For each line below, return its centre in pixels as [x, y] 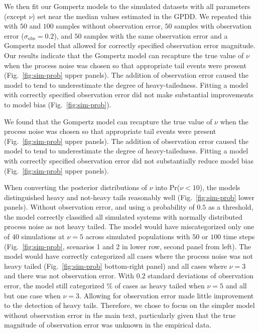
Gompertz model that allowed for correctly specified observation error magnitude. [130, 45]
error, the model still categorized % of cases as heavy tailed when [104, 286]
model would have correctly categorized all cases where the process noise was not [129, 256]
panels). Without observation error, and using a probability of [99, 207]
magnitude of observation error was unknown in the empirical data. [108, 325]
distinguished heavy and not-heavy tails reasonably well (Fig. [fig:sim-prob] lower [129, 197]
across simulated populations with [138, 236]
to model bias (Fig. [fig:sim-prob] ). [58, 104]
